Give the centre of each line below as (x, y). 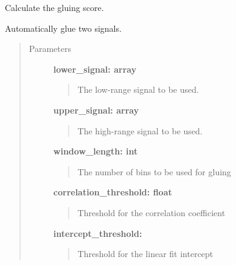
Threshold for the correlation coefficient (151, 212)
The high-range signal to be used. (140, 130)
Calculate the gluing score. (54, 7)
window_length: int (95, 151)
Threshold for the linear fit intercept (145, 254)
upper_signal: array (96, 110)
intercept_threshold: (98, 233)
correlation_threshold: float (113, 192)
